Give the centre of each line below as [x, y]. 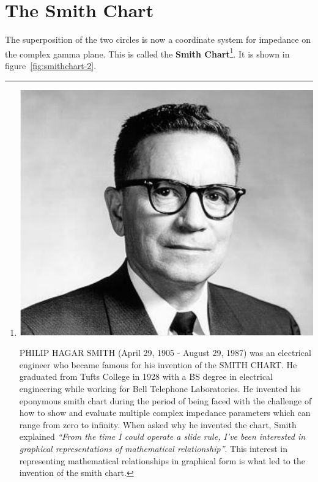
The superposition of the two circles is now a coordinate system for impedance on [158, 39]
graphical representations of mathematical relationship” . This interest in [153, 448]
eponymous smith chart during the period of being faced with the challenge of [165, 400]
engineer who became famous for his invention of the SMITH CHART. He [158, 364]
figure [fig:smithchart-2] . [51, 65]
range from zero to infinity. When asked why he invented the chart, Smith [158, 424]
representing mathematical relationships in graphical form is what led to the [162, 460]
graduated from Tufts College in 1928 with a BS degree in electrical [146, 376]
